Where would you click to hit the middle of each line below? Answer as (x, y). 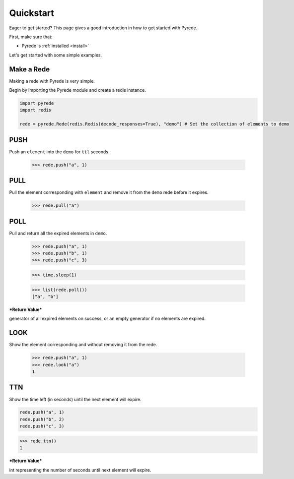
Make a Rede (29, 69)
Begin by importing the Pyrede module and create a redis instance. (77, 90)
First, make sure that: (31, 37)
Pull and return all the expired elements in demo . (58, 233)
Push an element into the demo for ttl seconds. (59, 152)
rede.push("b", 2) (42, 419)
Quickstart (32, 13)
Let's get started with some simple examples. (56, 55)
